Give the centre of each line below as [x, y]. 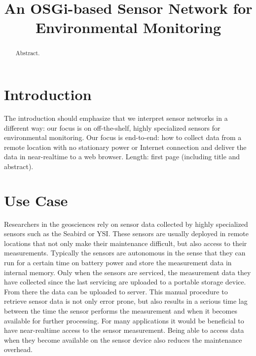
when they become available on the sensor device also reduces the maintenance [123, 339]
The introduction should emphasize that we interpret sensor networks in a [116, 118]
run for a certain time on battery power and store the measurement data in [118, 263]
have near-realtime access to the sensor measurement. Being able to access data [124, 330]
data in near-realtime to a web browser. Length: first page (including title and [122, 157]
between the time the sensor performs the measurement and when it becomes [121, 310]
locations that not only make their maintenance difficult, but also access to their [126, 243]
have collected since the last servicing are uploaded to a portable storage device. [125, 282]
